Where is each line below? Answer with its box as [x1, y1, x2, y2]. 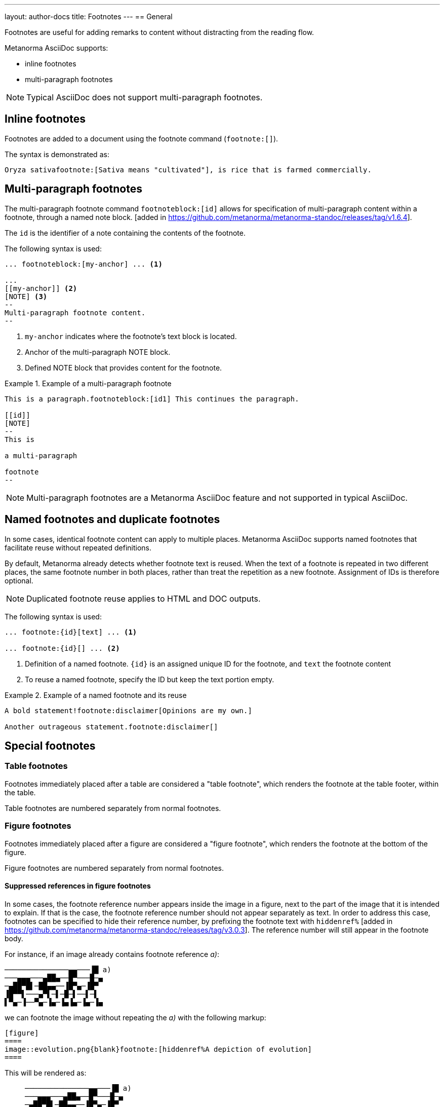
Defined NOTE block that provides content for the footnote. [25, 363, 222, 372]
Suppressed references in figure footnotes [5, 881, 151, 891]
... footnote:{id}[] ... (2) [5, 644, 120, 652]
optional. [5, 576, 33, 585]
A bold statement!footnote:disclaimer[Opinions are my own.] [5, 706, 252, 715]
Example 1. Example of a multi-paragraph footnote [5, 379, 172, 388]
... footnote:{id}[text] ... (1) [5, 628, 137, 636]
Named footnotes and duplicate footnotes [5, 513, 220, 526]
